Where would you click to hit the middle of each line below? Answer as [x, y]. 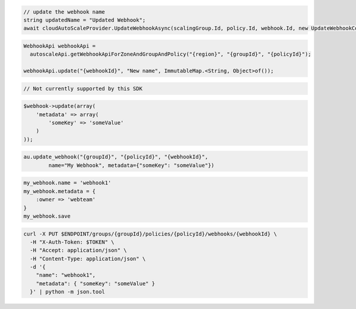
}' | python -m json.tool [67, 292]
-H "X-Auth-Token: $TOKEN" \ [72, 242]
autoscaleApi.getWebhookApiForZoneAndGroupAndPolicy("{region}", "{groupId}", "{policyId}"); [171, 54]
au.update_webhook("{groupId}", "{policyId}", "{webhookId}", [116, 157]
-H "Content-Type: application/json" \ [88, 259]
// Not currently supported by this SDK [83, 88]
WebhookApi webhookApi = [60, 46]
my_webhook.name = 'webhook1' [67, 183]
